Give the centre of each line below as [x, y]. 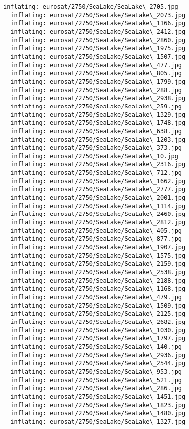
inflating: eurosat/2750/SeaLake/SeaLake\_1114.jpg [98, 206]
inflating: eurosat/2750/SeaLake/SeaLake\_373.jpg [96, 148]
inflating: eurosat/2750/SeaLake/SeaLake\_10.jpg [94, 156]
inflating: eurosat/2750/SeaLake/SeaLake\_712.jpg [96, 173]
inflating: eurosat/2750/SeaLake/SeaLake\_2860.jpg [98, 40]
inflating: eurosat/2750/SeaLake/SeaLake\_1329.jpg [98, 115]
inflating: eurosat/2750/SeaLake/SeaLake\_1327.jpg [98, 421]
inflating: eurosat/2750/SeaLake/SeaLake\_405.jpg [96, 231]
